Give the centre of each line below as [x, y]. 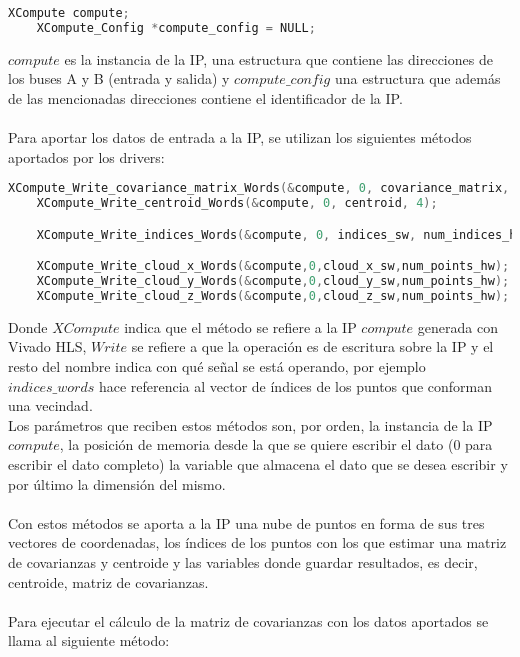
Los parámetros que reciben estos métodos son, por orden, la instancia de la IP [250, 424]
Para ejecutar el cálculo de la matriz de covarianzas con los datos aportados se [248, 620]
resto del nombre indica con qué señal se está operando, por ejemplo [217, 366]
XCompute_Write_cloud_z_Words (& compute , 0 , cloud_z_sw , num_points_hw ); [273, 296]
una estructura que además [417, 78]
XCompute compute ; [69, 13]
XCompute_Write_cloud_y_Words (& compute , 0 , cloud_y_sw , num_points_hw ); [273, 281]
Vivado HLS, [47, 346]
